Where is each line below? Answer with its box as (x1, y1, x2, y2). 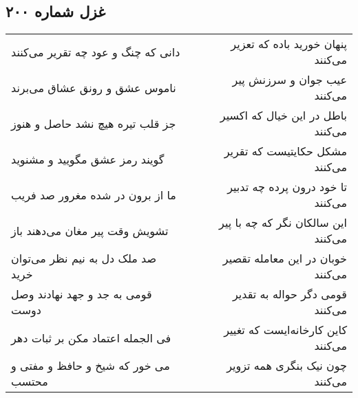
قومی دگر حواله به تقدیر (232, 286, 347, 302)
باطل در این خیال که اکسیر (220, 107, 347, 124)
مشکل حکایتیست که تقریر (224, 143, 347, 159)
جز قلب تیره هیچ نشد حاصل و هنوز (11, 115, 176, 131)
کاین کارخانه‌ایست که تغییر (224, 322, 347, 338)
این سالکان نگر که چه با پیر (219, 214, 347, 231)
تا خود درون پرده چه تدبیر (227, 179, 347, 195)
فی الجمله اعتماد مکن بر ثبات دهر (11, 329, 171, 346)
